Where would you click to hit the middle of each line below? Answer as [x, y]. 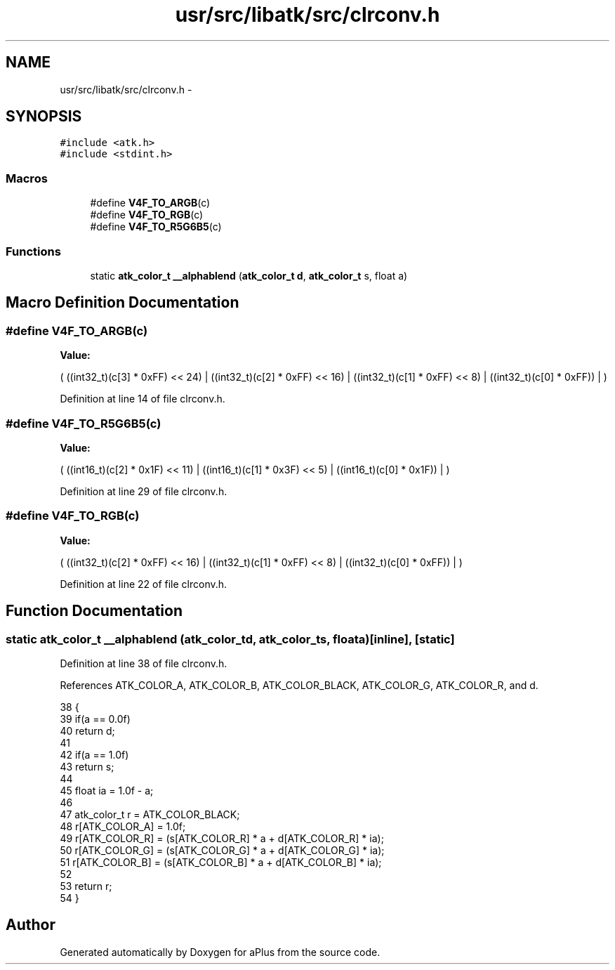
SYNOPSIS [44, 117]
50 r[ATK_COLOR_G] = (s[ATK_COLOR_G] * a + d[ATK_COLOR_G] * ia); [222, 850]
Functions [33, 251]
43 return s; [87, 766]
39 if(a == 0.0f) [95, 719]
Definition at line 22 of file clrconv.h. [144, 584]
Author [31, 925]
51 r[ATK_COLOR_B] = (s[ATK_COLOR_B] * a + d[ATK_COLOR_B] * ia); [221, 862]
